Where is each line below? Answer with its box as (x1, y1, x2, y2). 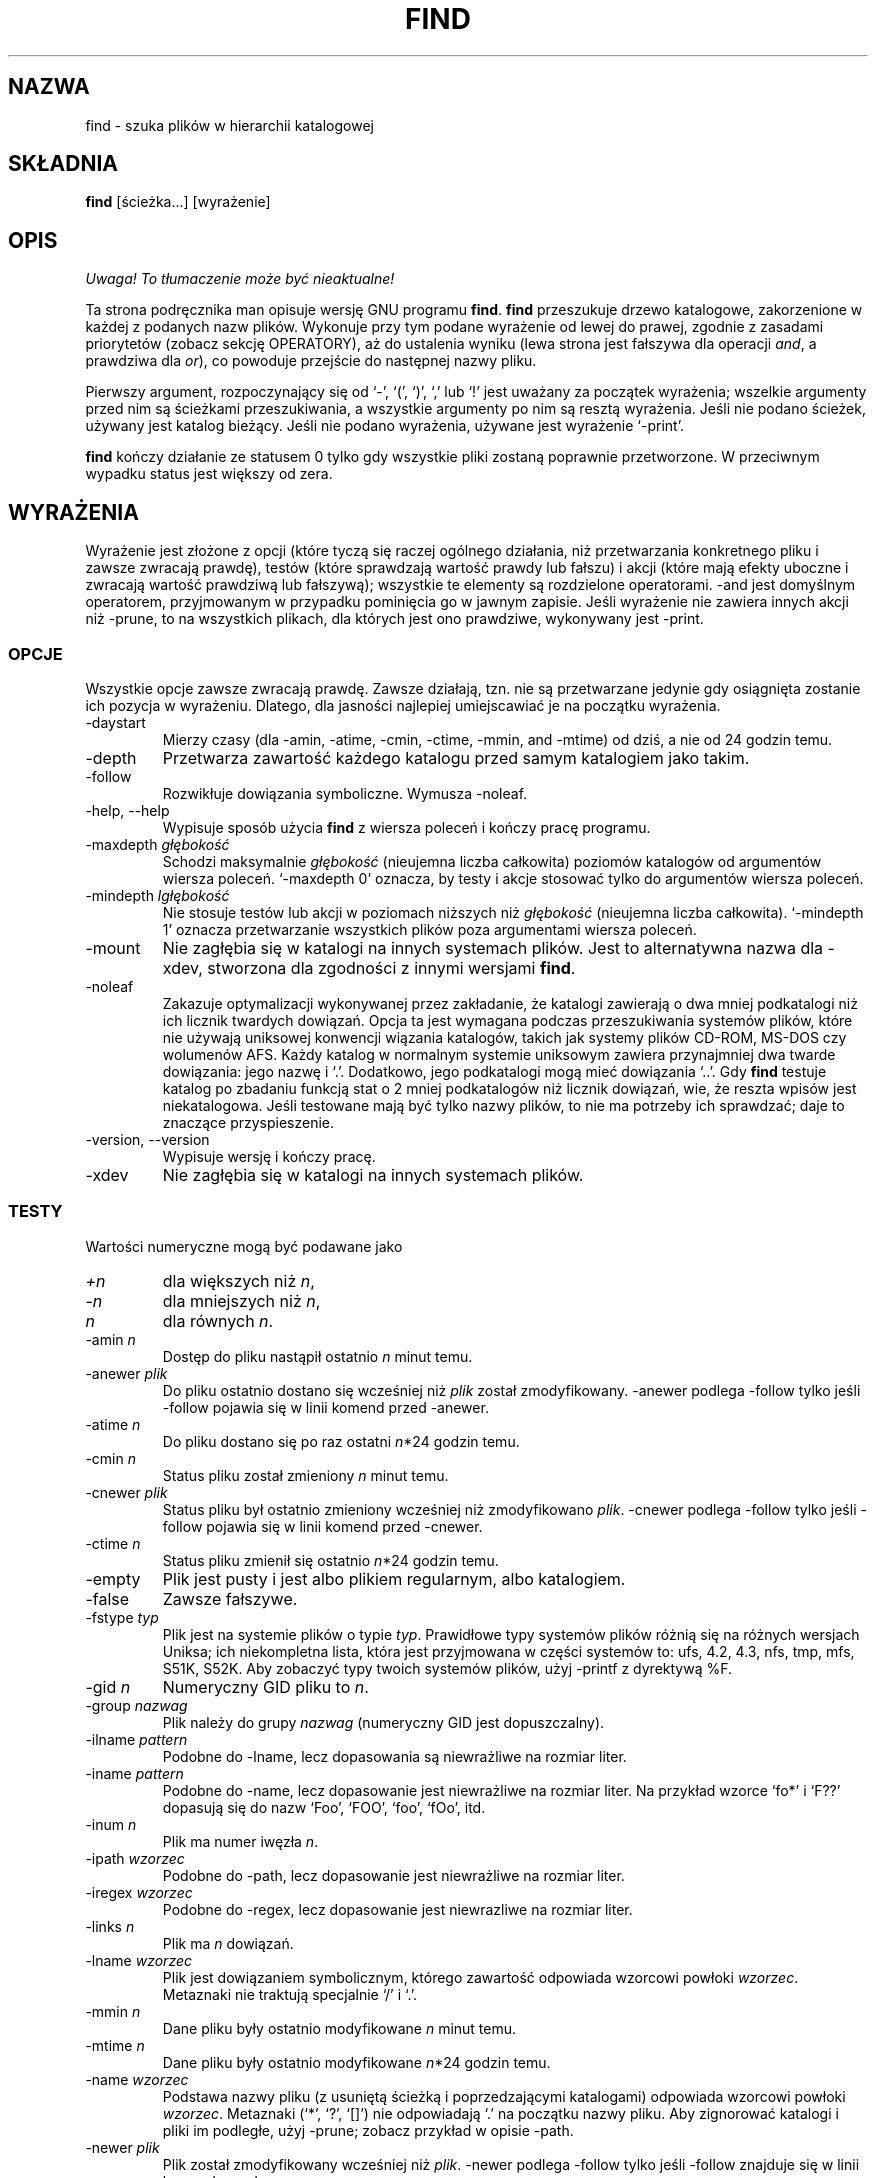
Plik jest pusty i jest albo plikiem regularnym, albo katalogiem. (162, 1568, 626, 1589)
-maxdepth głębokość (85, 835, 230, 853)
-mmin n (85, 2002, 141, 2020)
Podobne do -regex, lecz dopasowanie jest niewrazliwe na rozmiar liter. (162, 1900, 633, 1918)
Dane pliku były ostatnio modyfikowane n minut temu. (162, 2019, 517, 2037)
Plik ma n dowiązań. (162, 1934, 294, 1952)
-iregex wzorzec (85, 1883, 193, 1901)
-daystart (85, 713, 146, 731)
